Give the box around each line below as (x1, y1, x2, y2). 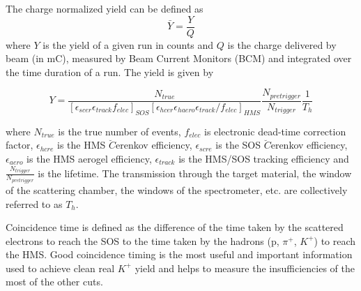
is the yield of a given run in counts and (43, 37, 214, 52)
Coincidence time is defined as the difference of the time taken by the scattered (6, 220, 344, 234)
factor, (6, 137, 33, 152)
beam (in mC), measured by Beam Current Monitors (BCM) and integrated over (6, 51, 352, 66)
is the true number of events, (58, 124, 181, 138)
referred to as (6, 196, 63, 211)
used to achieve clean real (6, 260, 115, 275)
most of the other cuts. (6, 274, 103, 289)
